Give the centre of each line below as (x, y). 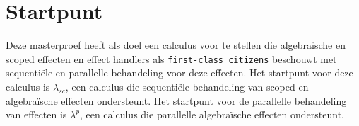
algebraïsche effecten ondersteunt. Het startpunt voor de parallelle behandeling (176, 100)
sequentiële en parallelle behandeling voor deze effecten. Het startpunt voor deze (179, 73)
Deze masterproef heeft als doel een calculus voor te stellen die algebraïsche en (176, 45)
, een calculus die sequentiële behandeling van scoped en (187, 86)
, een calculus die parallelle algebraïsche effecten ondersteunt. (212, 114)
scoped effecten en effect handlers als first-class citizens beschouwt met (171, 58)
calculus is (28, 86)
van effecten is (36, 114)
